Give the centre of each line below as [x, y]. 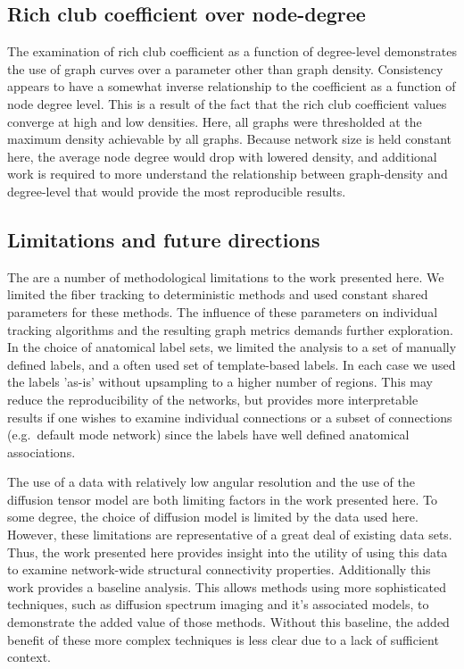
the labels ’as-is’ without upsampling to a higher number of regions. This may [220, 382]
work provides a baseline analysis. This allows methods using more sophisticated [227, 586]
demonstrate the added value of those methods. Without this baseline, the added [228, 622]
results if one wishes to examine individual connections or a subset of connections [230, 417]
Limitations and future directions [164, 239]
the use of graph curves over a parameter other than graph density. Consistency [225, 68]
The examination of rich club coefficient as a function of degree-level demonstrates [232, 51]
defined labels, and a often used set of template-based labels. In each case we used [232, 364]
